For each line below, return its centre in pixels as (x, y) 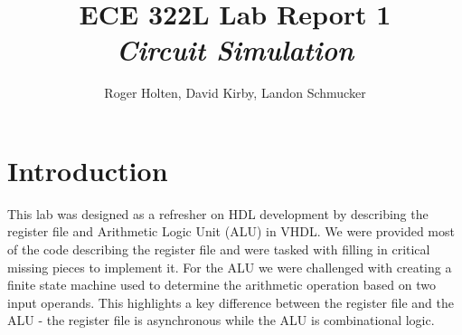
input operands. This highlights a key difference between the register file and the (231, 302)
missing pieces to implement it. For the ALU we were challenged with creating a (230, 267)
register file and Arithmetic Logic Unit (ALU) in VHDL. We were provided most (231, 231)
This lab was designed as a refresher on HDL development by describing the (218, 213)
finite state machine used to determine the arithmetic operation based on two (222, 285)
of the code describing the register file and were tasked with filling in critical (219, 249)
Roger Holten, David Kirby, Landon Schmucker (235, 93)
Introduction (88, 170)
